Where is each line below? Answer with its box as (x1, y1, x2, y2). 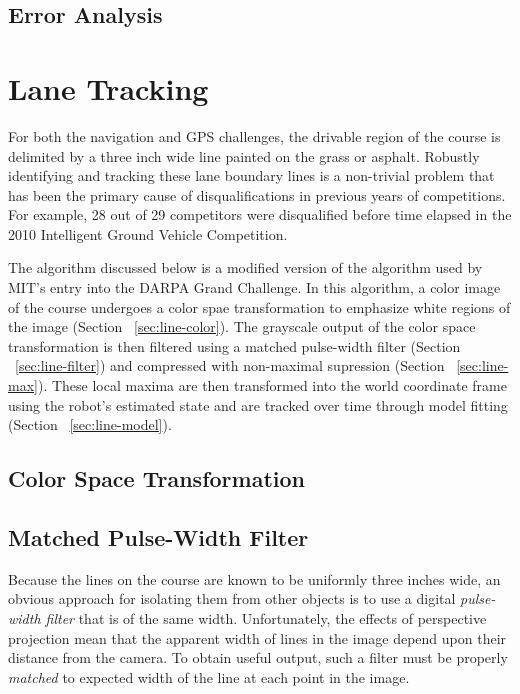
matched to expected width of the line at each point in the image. (8, 666, 410, 687)
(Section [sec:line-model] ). (8, 414, 172, 435)
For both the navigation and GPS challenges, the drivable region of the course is (8, 125, 501, 146)
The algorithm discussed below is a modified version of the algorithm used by (8, 257, 483, 278)
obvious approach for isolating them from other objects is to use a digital (8, 588, 456, 609)
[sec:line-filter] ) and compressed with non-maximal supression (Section (15, 355, 445, 376)
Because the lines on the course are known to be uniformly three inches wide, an (8, 568, 501, 589)
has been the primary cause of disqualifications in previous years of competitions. (8, 184, 506, 205)
